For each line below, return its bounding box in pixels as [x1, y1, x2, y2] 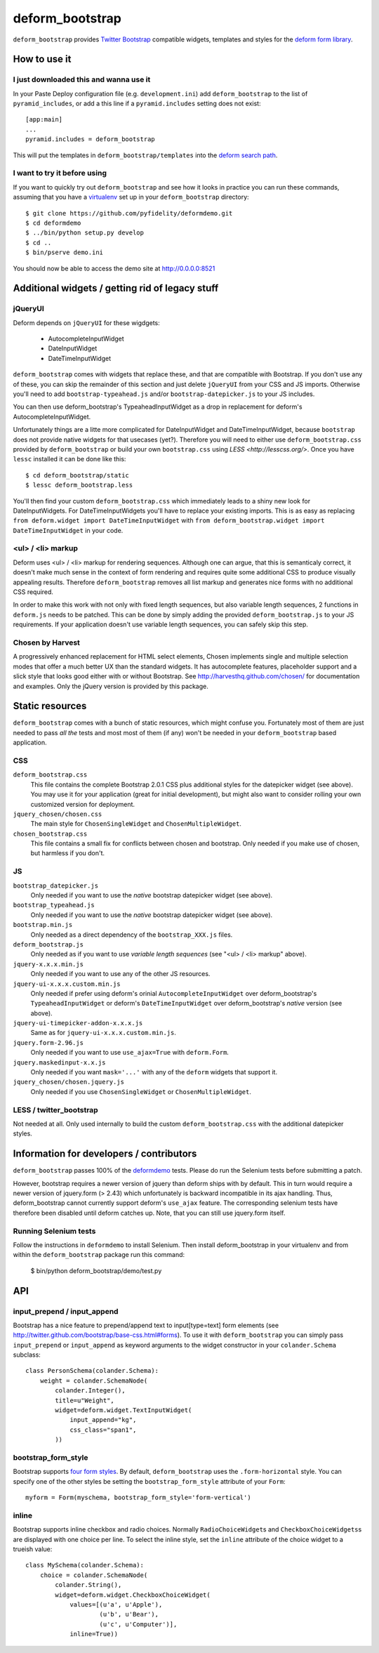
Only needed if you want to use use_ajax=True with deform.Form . [30, 1048, 230, 1057]
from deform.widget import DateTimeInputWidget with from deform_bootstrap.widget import [13, 516, 325, 525]
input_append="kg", [69, 1416, 137, 1424]
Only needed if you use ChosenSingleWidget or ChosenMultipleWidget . [30, 1087, 252, 1095]
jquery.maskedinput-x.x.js [13, 1058, 106, 1067]
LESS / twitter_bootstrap [13, 1105, 98, 1114]
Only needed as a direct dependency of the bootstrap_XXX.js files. [30, 930, 233, 939]
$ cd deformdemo [25, 218, 81, 227]
